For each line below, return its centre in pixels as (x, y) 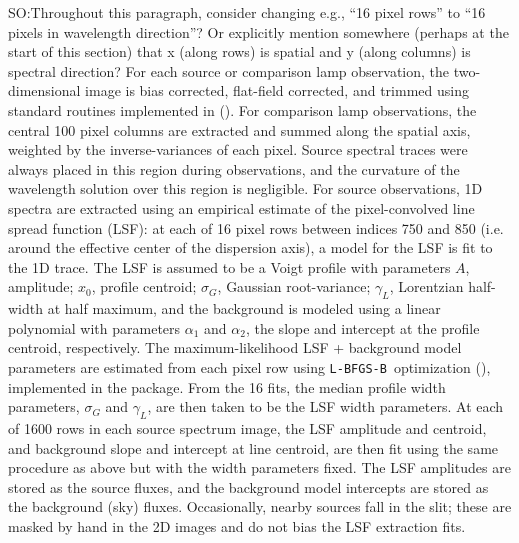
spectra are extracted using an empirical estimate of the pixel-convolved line (241, 207)
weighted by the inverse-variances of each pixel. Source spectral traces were (238, 149)
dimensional (44, 90)
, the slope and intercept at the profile (362, 327)
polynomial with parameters (94, 327)
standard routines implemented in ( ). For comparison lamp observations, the (242, 109)
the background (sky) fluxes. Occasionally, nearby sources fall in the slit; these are (260, 506)
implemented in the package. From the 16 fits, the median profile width (227, 386)
